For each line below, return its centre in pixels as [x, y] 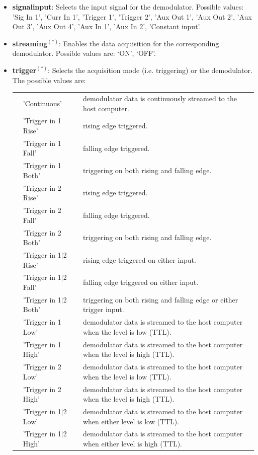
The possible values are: [49, 80]
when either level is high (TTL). [132, 444]
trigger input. [103, 309]
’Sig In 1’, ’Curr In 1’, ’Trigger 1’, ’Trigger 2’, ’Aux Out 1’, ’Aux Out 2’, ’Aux [132, 16]
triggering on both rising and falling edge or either [160, 299]
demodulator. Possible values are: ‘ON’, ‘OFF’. [84, 53]
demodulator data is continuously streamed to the [160, 98]
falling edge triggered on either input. [141, 282]
